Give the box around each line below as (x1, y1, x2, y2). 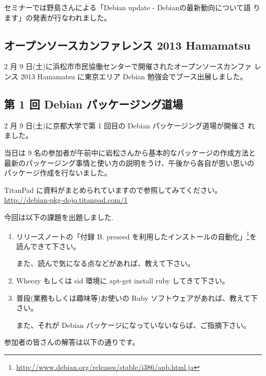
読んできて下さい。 (16, 240, 81, 251)
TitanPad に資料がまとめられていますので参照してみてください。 (4, 184, 222, 195)
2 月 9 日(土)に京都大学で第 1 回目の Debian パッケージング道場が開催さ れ (4, 120, 255, 130)
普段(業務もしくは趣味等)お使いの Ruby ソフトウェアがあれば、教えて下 (16, 292, 258, 303)
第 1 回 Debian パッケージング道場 (4, 96, 183, 112)
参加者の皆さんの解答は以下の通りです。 (4, 337, 140, 347)
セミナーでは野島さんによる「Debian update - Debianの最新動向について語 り (4, 2, 260, 12)
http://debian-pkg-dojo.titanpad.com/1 (4, 194, 128, 205)
